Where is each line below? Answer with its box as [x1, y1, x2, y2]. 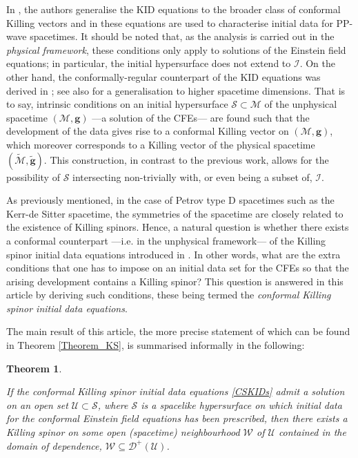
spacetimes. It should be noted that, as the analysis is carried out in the [30, 29, 335, 44]
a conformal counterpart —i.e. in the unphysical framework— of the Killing [6, 233, 326, 247]
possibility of [6, 169, 60, 184]
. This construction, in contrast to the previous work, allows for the [43, 152, 329, 166]
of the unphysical [264, 97, 337, 111]
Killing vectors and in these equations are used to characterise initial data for [6, 15, 333, 30]
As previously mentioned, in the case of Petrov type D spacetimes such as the [6, 193, 335, 207]
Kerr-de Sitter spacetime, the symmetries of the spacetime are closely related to [6, 206, 344, 220]
